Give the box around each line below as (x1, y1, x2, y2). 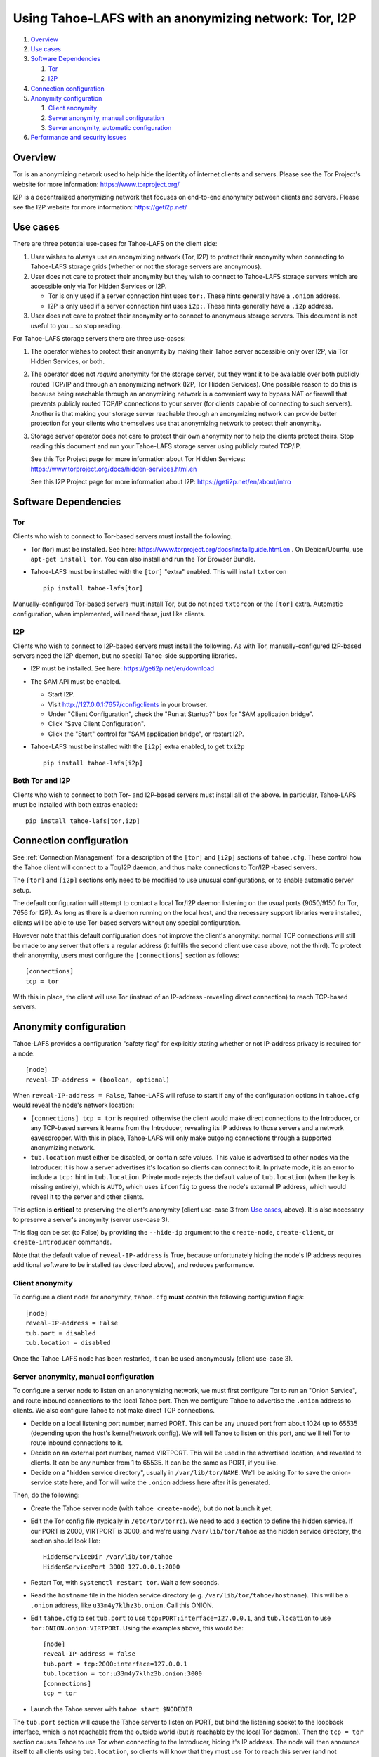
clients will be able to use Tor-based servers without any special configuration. (13, 918, 241, 927)
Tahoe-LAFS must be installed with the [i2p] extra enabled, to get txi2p (30, 742, 245, 751)
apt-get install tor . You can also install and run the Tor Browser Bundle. (30, 555, 255, 563)
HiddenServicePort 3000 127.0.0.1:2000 (43, 1562, 180, 1571)
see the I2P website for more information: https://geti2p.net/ (13, 202, 187, 211)
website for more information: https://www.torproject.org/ (13, 180, 180, 188)
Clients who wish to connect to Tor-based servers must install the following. (13, 532, 233, 540)
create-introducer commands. (13, 1238, 112, 1247)
